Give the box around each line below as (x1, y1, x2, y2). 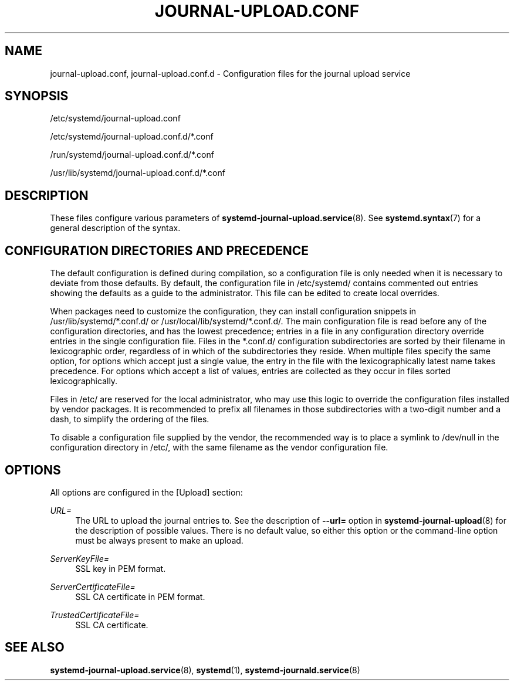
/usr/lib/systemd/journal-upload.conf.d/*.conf (50, 168, 225, 178)
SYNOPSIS (5, 89, 69, 104)
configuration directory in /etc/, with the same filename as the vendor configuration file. (50, 442, 388, 453)
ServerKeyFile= (50, 553, 110, 564)
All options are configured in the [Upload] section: (50, 487, 243, 497)
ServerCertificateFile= (50, 581, 136, 592)
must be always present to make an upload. (75, 535, 244, 545)
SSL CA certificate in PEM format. (75, 591, 205, 602)
